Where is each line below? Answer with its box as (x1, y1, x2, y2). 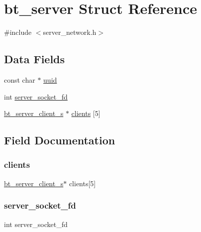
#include (4, 27, 32, 37)
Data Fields (4, 51, 65, 67)
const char (4, 74, 35, 85)
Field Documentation (4, 132, 115, 148)
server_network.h (43, 27, 97, 37)
